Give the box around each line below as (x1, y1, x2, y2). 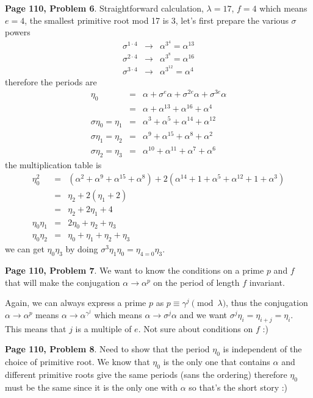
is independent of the (223, 343, 302, 355)
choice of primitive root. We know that (5, 355, 150, 368)
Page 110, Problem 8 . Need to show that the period (5, 343, 210, 355)
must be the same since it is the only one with (5, 380, 178, 393)
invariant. (249, 275, 285, 288)
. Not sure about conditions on (138, 322, 253, 335)
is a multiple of (75, 322, 132, 335)
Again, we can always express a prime (5, 296, 146, 309)
